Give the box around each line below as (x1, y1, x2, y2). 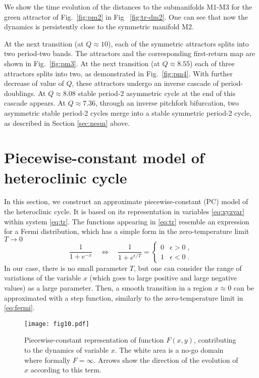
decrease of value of (4, 78, 64, 88)
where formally (24, 354, 71, 365)
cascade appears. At (4, 98, 66, 108)
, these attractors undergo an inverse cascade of (72, 78, 219, 88)
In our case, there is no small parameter (4, 262, 128, 273)
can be (233, 282, 254, 293)
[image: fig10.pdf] (24, 320, 89, 327)
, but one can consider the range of (134, 262, 242, 273)
